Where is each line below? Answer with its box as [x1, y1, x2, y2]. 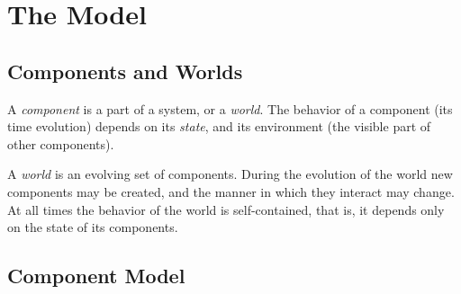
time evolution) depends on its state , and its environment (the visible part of [7, 117, 431, 136]
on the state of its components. [7, 218, 178, 236]
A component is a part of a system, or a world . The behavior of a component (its [7, 99, 453, 118]
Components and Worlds [7, 57, 243, 85]
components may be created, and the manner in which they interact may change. [7, 182, 455, 200]
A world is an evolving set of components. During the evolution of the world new [7, 165, 453, 183]
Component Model [7, 262, 185, 290]
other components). [7, 134, 114, 153]
